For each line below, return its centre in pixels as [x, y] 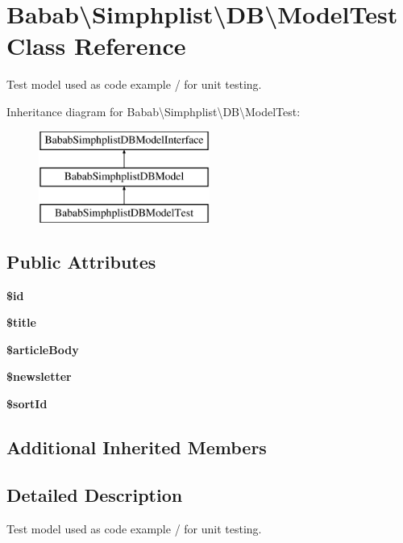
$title [21, 322]
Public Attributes [81, 261]
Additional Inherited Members [137, 447]
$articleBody [43, 349]
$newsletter [39, 376]
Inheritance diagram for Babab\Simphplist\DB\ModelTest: [154, 111]
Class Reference [96, 46]
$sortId [27, 404]
